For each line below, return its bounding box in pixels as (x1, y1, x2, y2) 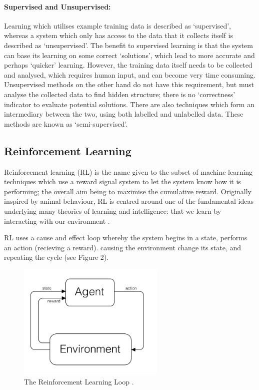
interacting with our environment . (4, 215, 110, 226)
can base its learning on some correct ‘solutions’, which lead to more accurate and (4, 50, 255, 60)
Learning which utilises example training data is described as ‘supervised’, (4, 20, 231, 31)
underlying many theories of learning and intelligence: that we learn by (4, 205, 221, 216)
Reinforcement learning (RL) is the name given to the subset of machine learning (4, 166, 253, 177)
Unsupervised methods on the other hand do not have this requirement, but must (4, 79, 254, 90)
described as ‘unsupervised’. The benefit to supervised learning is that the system (4, 40, 253, 50)
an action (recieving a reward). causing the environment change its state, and (4, 242, 241, 252)
